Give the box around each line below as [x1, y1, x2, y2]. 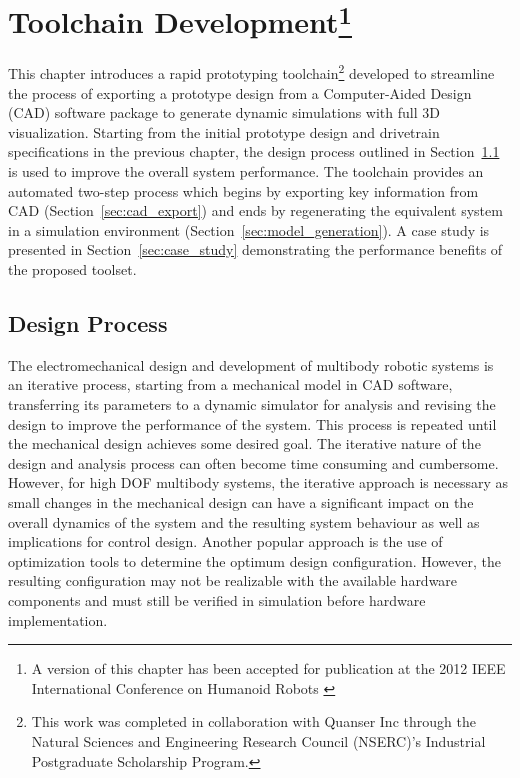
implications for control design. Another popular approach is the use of [8, 531, 443, 552]
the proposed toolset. [8, 259, 137, 280]
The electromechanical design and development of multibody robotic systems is [8, 354, 494, 375]
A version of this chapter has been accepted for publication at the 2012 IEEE [31, 658, 506, 679]
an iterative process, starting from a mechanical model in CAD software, [8, 374, 453, 395]
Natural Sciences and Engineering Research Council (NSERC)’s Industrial [31, 730, 486, 751]
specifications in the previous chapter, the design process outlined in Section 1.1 [8, 141, 500, 162]
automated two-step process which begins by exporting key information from [8, 180, 479, 201]
